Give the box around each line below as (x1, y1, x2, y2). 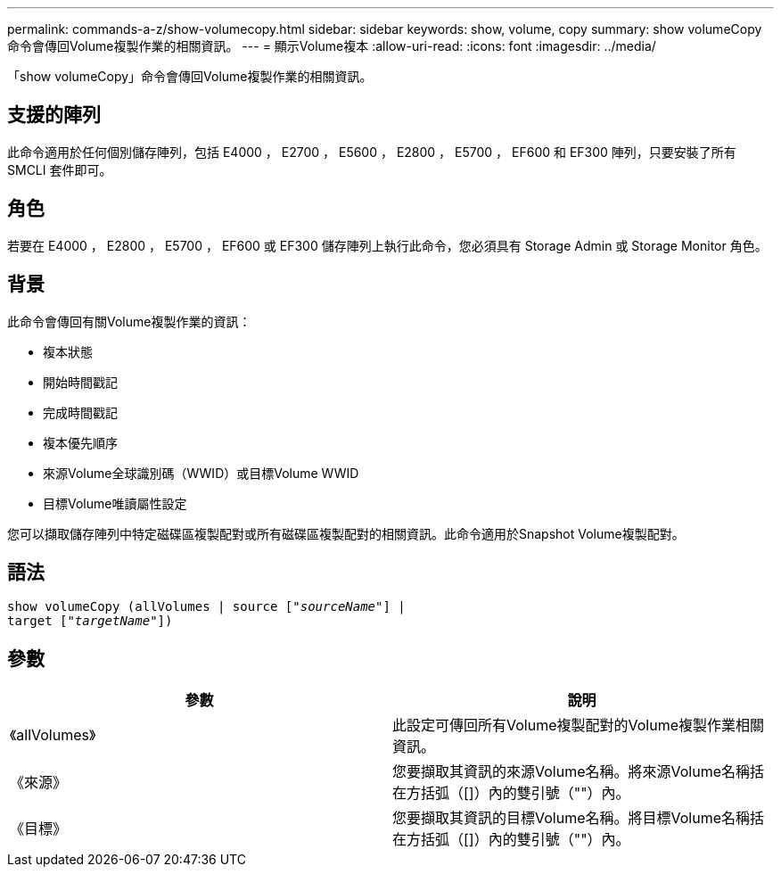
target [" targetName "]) (7, 614, 173, 629)
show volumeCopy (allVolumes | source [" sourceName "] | (7, 599, 406, 614)
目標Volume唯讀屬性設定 (43, 495, 187, 511)
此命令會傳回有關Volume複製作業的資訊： (7, 313, 251, 329)
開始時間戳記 (43, 374, 118, 390)
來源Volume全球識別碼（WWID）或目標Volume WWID (43, 465, 359, 481)
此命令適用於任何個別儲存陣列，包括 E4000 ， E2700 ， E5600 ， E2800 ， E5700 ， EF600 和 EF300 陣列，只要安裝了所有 (7, 144, 736, 160)
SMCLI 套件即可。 (7, 161, 112, 177)
